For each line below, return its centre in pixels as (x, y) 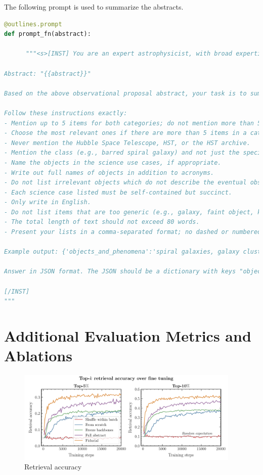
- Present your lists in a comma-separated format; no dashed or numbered (133, 232)
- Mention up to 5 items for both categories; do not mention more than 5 (133, 123)
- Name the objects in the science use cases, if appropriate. (113, 162)
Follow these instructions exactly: (66, 113)
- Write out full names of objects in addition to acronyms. (109, 173)
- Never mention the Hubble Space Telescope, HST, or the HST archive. (127, 143)
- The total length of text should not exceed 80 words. (102, 222)
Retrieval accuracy (53, 467)
